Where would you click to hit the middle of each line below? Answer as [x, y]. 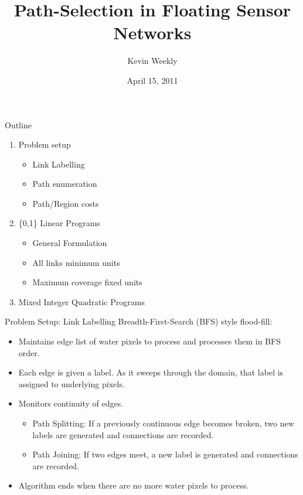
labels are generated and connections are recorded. [123, 434]
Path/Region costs [66, 203]
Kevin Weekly [152, 61]
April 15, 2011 [152, 80]
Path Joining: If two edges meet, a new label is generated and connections [165, 454]
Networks [152, 33]
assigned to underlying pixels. [72, 383]
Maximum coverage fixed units [87, 282]
